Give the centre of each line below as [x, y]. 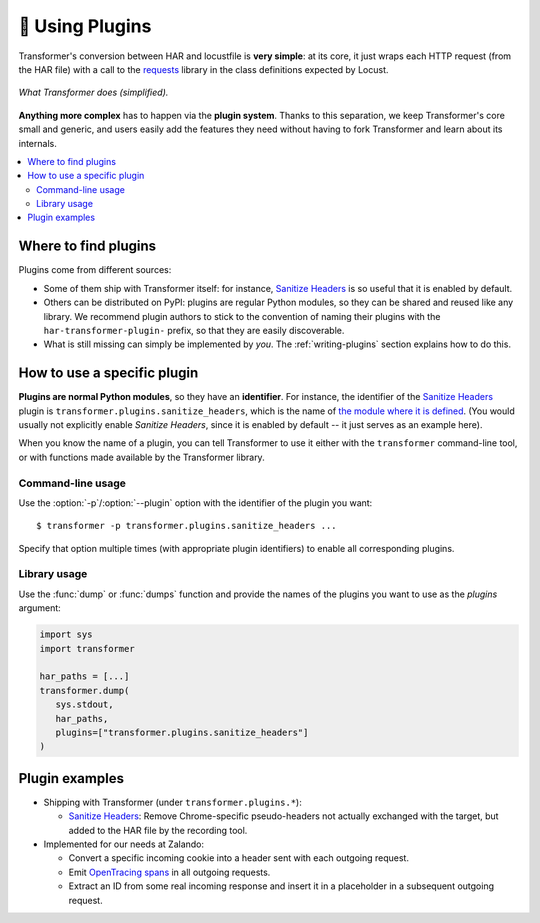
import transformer [87, 648]
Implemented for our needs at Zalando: [124, 844]
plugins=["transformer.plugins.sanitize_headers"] [182, 732]
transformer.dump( [84, 690]
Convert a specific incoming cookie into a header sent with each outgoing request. [239, 858]
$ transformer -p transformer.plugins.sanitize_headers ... [186, 526]
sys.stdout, [84, 704]
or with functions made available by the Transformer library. [141, 457]
